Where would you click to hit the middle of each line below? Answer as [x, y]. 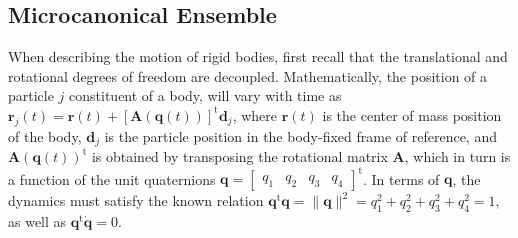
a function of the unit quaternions [112, 178]
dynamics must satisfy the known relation [136, 200]
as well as [37, 221]
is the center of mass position [412, 114]
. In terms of [401, 178]
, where [255, 114]
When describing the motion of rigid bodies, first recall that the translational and [258, 56]
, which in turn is [457, 156]
